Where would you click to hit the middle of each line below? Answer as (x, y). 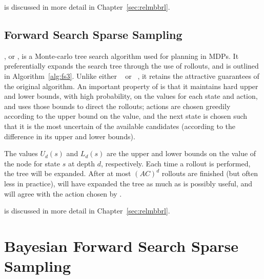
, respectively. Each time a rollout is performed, (176, 163)
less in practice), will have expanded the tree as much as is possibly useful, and (128, 183)
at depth (82, 163)
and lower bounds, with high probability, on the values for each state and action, (131, 96)
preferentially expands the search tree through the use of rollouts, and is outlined (131, 66)
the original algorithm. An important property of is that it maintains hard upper (131, 86)
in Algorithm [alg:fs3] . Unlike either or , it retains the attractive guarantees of (132, 76)
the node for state (32, 163)
